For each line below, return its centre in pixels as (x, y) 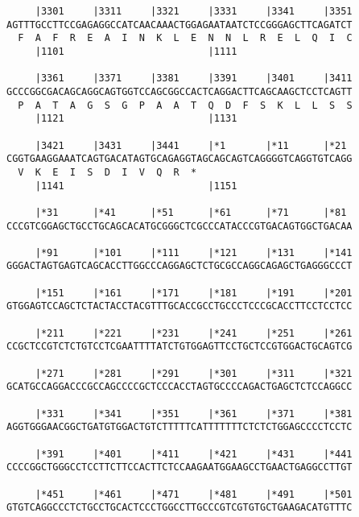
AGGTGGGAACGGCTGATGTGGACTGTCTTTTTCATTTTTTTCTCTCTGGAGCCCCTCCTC (179, 427)
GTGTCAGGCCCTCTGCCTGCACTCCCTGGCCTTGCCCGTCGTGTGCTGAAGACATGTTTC (179, 508)
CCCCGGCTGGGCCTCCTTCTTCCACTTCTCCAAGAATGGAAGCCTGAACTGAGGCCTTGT (179, 467)
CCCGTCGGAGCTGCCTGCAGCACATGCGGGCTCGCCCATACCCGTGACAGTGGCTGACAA (179, 226)
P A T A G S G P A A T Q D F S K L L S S (185, 105)
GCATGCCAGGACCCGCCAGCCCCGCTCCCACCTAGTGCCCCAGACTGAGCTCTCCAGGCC (179, 387)
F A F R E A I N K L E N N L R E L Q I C (185, 38)
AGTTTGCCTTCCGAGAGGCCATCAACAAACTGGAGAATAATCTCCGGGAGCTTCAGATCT (179, 25)
